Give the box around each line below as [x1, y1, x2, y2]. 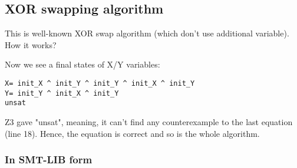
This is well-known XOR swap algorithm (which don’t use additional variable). [5, 27, 289, 39]
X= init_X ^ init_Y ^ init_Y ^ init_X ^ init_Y [5, 79, 195, 88]
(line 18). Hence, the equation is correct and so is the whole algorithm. [5, 127, 260, 139]
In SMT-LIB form [5, 152, 93, 167]
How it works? [5, 38, 57, 51]
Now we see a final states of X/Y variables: [5, 58, 160, 70]
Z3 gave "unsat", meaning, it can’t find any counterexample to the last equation [5, 115, 293, 127]
